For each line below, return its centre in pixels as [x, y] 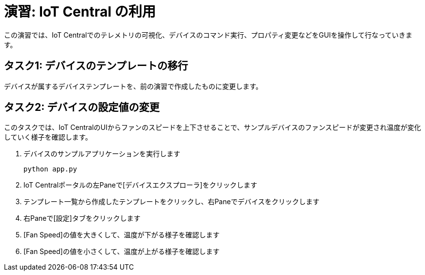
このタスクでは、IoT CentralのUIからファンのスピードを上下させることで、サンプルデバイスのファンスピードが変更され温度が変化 [212, 127]
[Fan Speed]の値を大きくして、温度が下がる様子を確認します [122, 235]
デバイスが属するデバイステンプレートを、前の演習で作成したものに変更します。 [133, 86]
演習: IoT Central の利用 [80, 12]
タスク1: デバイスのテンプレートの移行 [96, 66]
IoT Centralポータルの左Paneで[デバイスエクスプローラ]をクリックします [140, 185]
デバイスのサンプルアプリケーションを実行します [102, 154]
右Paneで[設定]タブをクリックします [82, 218]
